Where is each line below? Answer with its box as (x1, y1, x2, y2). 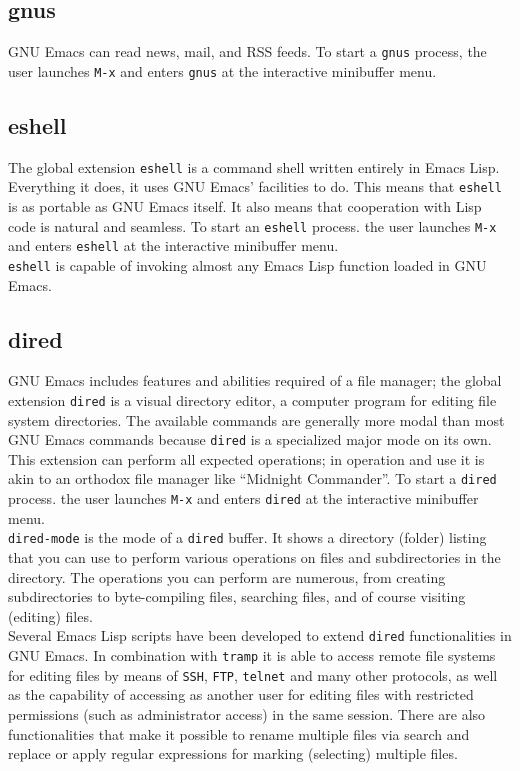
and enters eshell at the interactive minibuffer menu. (8, 235, 339, 256)
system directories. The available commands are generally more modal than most (8, 409, 505, 430)
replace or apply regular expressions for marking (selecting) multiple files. (8, 743, 458, 764)
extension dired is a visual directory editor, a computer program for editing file (8, 389, 497, 410)
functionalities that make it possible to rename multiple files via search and (8, 723, 470, 744)
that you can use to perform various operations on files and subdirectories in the (8, 547, 501, 568)
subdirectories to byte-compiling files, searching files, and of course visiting (8, 586, 466, 607)
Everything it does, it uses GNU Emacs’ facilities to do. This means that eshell (8, 176, 502, 197)
